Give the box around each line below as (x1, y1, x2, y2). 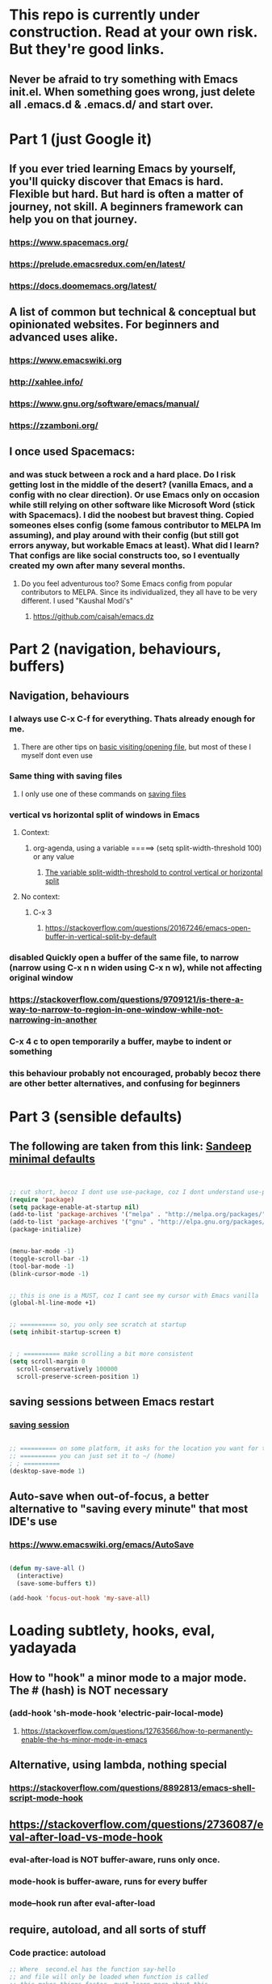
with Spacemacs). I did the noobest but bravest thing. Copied (9, 510, 254, 521)
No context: (20, 892, 61, 901)
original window (9, 973, 73, 984)
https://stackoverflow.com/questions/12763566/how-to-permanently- (20, 1726, 253, 1736)
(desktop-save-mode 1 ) (9, 1467, 86, 1475)
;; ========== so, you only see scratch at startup (9, 1321, 186, 1329)
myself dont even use (20, 750, 94, 760)
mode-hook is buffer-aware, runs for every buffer (9, 1876, 208, 1887)
